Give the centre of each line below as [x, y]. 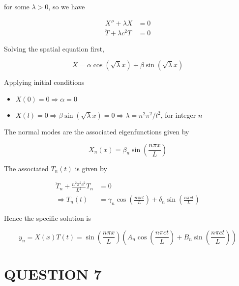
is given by [91, 168]
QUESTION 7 [53, 274]
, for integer [178, 115]
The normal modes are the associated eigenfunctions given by [97, 132]
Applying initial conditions [44, 82]
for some [17, 6]
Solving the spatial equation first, [54, 48]
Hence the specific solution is [47, 218]
